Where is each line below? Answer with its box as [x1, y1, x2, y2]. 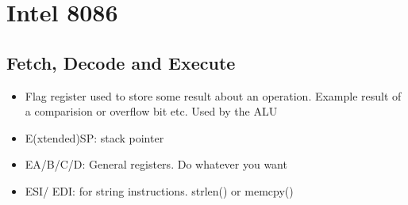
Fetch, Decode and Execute [6, 50, 236, 74]
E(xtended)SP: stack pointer [25, 129, 164, 146]
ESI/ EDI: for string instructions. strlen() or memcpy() [25, 182, 294, 199]
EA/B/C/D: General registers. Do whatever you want [25, 156, 287, 173]
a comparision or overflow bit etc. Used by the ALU [25, 103, 278, 120]
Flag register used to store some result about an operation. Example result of [25, 87, 402, 104]
